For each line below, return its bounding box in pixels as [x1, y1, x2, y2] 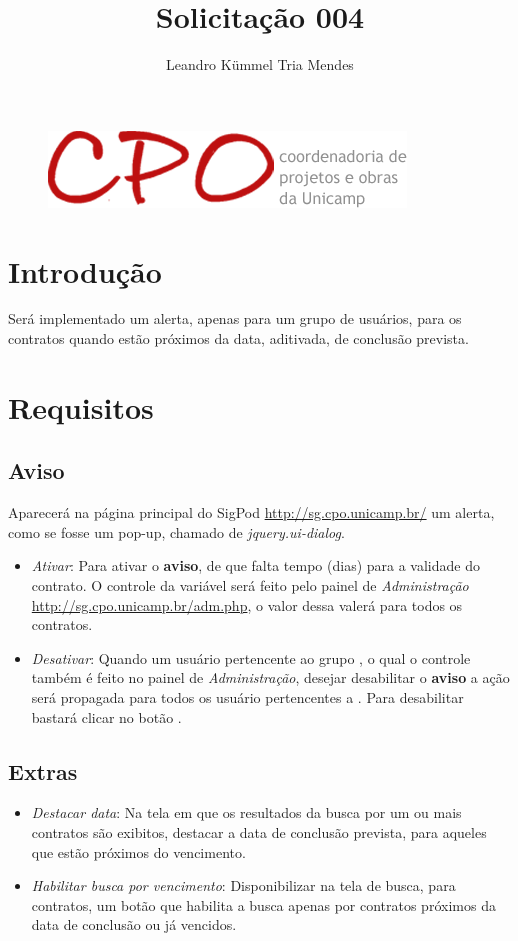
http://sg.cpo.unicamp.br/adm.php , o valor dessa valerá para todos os [31, 594, 463, 615]
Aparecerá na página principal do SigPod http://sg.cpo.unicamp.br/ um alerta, [8, 502, 495, 523]
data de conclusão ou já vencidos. [31, 914, 237, 935]
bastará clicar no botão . [31, 706, 182, 727]
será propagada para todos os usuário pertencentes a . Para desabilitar [31, 686, 464, 707]
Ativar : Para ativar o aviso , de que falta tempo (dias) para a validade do [31, 555, 480, 576]
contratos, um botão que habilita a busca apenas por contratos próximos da [31, 894, 496, 915]
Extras [8, 755, 78, 786]
